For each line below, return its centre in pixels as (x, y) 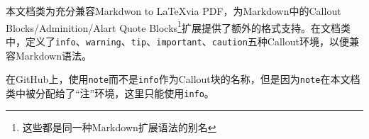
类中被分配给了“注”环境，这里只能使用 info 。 (110, 93)
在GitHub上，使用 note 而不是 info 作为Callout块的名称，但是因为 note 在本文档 (183, 79)
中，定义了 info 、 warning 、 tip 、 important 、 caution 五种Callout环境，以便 (177, 41)
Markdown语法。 (54, 55)
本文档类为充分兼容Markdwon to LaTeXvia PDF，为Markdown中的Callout (174, 11)
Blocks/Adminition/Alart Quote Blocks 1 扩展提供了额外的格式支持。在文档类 (178, 26)
